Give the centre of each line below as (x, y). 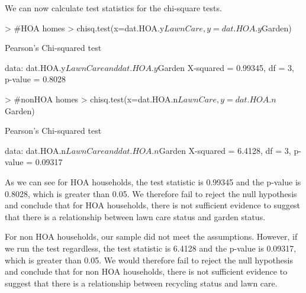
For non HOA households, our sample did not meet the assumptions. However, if (151, 236)
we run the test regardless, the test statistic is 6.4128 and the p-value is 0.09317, (151, 248)
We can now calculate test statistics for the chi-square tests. (113, 8)
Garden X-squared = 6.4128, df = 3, (225, 150)
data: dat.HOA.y (35, 67)
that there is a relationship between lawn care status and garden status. (135, 216)
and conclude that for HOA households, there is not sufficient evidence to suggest (153, 205)
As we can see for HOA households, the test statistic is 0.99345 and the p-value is (153, 181)
